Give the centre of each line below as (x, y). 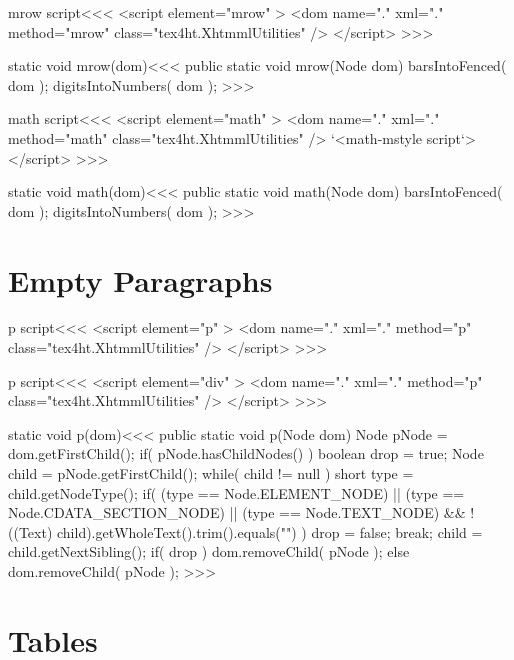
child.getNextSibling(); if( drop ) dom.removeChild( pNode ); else (209, 551)
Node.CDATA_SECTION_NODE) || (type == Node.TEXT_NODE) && (237, 512)
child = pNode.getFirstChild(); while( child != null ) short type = (211, 473)
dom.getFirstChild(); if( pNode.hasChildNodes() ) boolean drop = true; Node (246, 453)
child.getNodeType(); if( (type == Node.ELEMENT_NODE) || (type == (236, 492)
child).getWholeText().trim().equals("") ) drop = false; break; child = (269, 531)
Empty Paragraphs (140, 279)
